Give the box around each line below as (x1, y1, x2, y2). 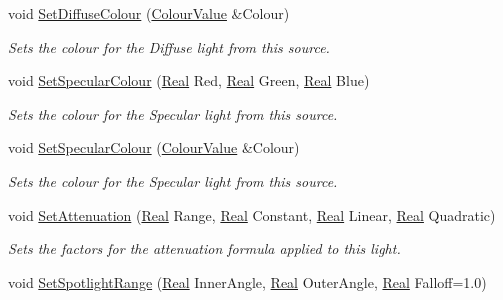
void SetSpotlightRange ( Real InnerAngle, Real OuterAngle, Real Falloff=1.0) (8, 271, 487, 292)
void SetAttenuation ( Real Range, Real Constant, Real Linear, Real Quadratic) (8, 204, 496, 225)
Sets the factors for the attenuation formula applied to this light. (8, 238, 401, 259)
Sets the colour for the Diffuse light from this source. (8, 36, 330, 57)
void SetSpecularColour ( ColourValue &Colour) (8, 137, 300, 158)
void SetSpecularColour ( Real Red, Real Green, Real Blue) (8, 70, 370, 91)
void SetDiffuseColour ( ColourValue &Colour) (8, 3, 290, 23)
